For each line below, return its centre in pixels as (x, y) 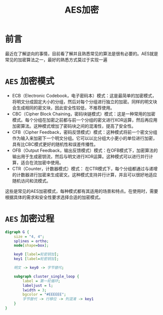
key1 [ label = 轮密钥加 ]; (36, 259)
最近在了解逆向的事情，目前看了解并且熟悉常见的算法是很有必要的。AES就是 (82, 54)
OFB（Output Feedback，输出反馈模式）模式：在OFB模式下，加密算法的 (85, 150)
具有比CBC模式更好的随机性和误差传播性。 (55, 144)
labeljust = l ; (38, 285)
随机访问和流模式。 (31, 181)
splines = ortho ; (31, 241)
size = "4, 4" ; (29, 237)
